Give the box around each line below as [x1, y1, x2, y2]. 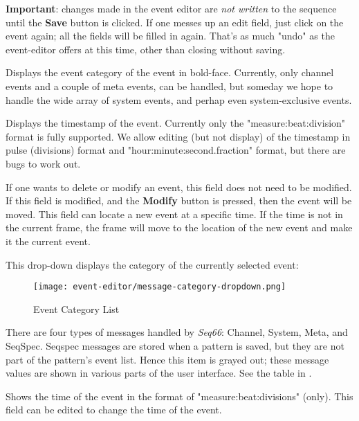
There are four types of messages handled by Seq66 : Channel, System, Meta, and [6, 325, 348, 339]
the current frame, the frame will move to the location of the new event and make [6, 220, 353, 235]
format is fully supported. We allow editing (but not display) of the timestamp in [6, 129, 351, 143]
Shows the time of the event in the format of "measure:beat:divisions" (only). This [6, 388, 353, 403]
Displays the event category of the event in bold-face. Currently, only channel [6, 65, 334, 80]
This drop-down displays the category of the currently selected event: [6, 257, 299, 271]
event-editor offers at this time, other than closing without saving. [6, 42, 286, 56]
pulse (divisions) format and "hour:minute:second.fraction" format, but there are [6, 143, 346, 157]
